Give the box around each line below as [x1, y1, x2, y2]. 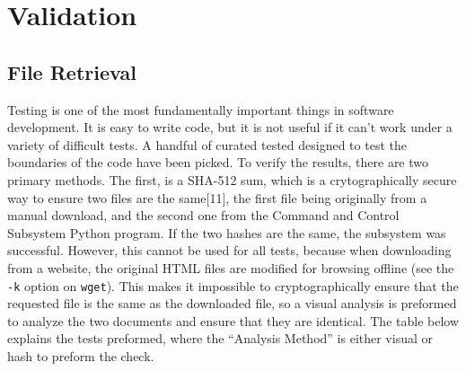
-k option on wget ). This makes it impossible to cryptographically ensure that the [7, 276, 459, 295]
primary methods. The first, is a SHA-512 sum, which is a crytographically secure [7, 170, 457, 189]
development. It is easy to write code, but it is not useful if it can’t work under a [7, 118, 453, 137]
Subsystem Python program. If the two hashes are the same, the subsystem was [7, 223, 446, 242]
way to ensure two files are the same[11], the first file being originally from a [7, 188, 427, 207]
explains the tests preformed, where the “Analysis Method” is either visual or [7, 329, 433, 348]
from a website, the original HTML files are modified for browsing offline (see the [7, 258, 454, 277]
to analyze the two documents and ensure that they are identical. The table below [7, 311, 460, 330]
